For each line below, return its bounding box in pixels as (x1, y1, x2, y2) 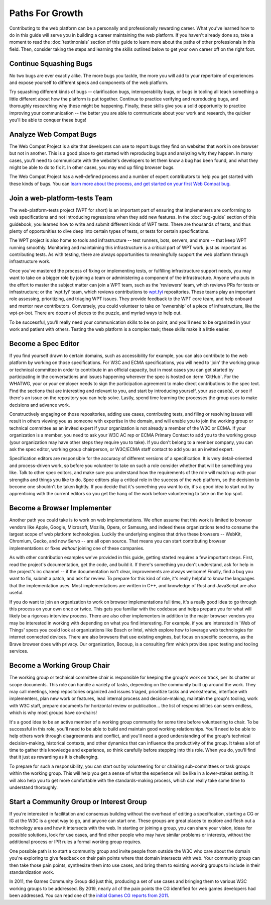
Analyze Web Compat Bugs (9, 130, 97, 138)
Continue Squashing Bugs (9, 59, 93, 68)
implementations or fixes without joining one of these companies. (9, 545, 145, 551)
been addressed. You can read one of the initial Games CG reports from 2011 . (9, 892, 169, 898)
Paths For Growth (9, 8, 84, 19)
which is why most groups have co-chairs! (9, 709, 97, 716)
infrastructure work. (9, 258, 51, 264)
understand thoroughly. (9, 784, 58, 790)
